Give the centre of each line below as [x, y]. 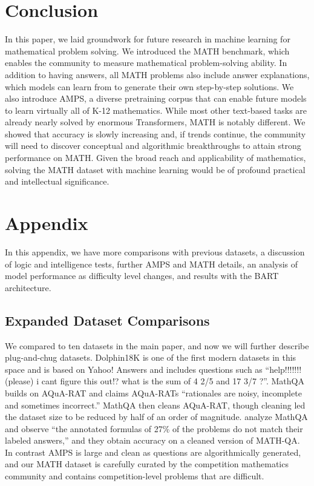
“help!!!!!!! [283, 369]
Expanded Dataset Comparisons [107, 320]
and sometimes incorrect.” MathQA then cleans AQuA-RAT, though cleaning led [155, 405]
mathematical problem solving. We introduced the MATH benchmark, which [147, 51]
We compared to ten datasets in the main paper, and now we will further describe [157, 345]
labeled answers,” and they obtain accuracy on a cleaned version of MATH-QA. [152, 440]
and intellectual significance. [57, 181]
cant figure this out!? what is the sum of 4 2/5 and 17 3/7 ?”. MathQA [173, 381]
